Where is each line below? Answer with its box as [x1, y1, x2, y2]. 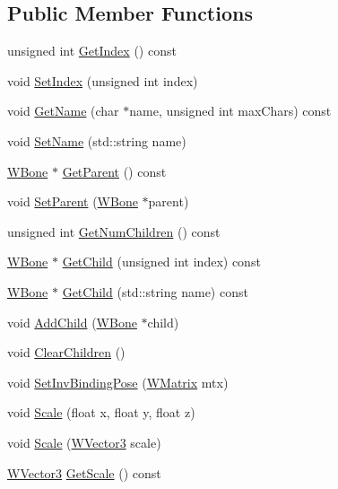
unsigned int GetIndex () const [7, 41, 177, 60]
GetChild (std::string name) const [62, 282, 248, 301]
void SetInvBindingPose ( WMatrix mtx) [7, 372, 229, 391]
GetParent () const [62, 162, 167, 180]
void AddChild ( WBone [7, 312, 137, 331]
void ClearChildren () [7, 343, 126, 362]
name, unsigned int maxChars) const [129, 101, 332, 120]
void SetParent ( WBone [7, 192, 138, 211]
